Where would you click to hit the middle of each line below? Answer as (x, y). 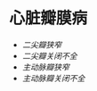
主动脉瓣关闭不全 (53, 78)
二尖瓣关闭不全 (49, 55)
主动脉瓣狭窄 (45, 67)
